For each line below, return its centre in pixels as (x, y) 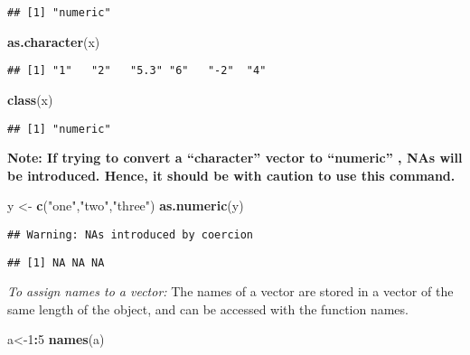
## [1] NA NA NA (56, 262)
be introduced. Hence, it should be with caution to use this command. (231, 175)
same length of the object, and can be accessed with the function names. (208, 308)
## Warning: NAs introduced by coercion (131, 234)
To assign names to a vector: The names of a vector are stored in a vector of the (230, 291)
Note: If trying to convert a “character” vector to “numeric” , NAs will (235, 158)
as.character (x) (54, 41)
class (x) (30, 99)
